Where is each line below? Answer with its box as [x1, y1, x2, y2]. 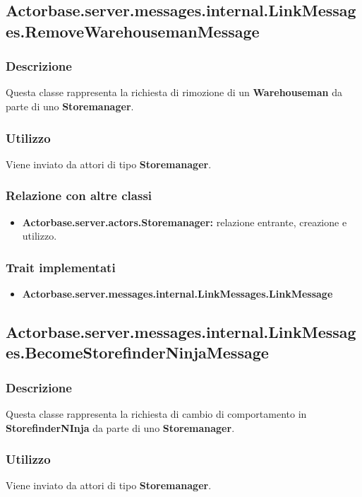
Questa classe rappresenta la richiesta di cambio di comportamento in [6, 407, 307, 421]
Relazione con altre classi [6, 187, 152, 204]
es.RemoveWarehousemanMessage [6, 20, 260, 42]
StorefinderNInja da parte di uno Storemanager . [6, 420, 235, 435]
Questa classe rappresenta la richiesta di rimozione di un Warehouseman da [6, 85, 342, 100]
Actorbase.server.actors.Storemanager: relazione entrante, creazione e [22, 214, 347, 229]
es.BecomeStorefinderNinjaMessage [6, 341, 269, 363]
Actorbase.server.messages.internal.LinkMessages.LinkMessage [22, 286, 333, 301]
